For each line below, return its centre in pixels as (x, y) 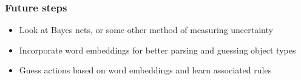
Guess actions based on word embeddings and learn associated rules (145, 70)
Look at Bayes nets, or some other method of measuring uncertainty (146, 30)
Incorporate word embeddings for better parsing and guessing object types (157, 50)
